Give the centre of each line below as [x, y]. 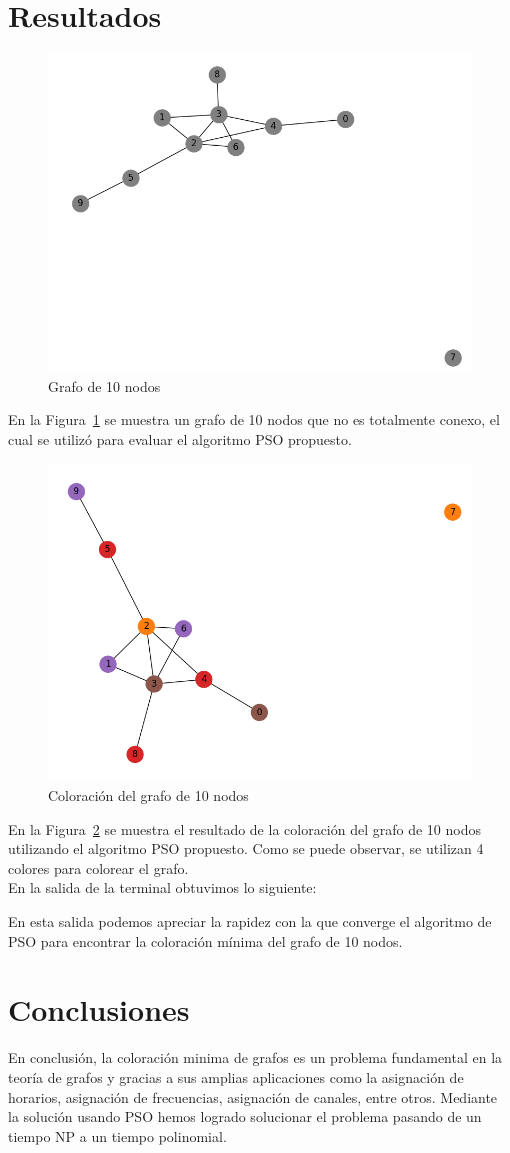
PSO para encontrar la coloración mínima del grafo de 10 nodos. [205, 940]
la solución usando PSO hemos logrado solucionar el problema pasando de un [245, 1116]
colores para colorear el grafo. [98, 867]
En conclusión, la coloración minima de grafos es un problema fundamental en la [255, 1057]
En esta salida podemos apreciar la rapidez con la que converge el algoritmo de [250, 921]
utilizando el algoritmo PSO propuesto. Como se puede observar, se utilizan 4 [246, 848]
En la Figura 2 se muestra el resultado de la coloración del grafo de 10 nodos [244, 828]
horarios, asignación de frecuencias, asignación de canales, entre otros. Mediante [253, 1096]
